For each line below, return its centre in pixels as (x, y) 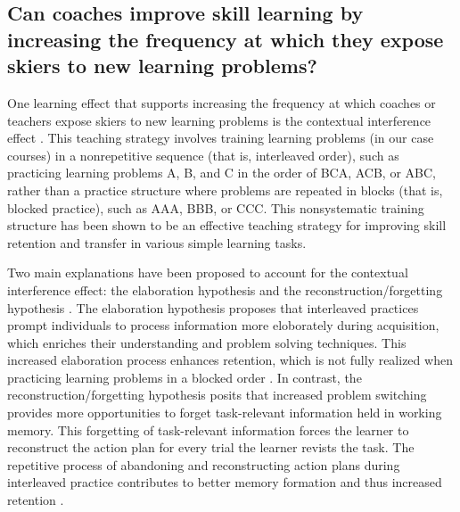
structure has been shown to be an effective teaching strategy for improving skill (227, 225)
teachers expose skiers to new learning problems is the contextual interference (219, 120)
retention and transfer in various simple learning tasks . (157, 242)
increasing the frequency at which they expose (226, 39)
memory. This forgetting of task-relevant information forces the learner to (208, 429)
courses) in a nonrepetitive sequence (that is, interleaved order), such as (203, 155)
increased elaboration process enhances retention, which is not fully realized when (230, 360)
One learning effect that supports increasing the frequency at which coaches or (222, 102)
